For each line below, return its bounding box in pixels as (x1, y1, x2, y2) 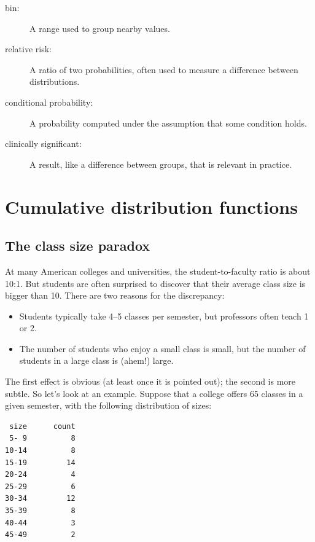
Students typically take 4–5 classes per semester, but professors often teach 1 (19, 309, 309, 322)
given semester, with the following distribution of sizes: (5, 399, 212, 412)
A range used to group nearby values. (29, 22, 170, 34)
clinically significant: (5, 137, 82, 150)
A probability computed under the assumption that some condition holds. (29, 116, 307, 129)
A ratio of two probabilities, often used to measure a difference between (29, 63, 298, 76)
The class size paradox (5, 236, 150, 255)
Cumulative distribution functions (5, 194, 298, 219)
